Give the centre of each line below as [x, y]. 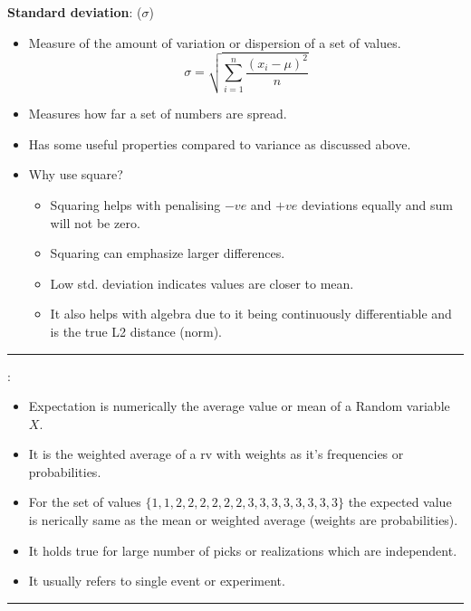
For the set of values [85, 502]
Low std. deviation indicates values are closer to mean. [202, 283]
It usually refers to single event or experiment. [157, 581]
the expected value [400, 502]
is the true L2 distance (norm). [136, 331]
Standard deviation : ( [75, 12]
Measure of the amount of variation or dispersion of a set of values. [215, 42]
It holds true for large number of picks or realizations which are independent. [243, 550]
